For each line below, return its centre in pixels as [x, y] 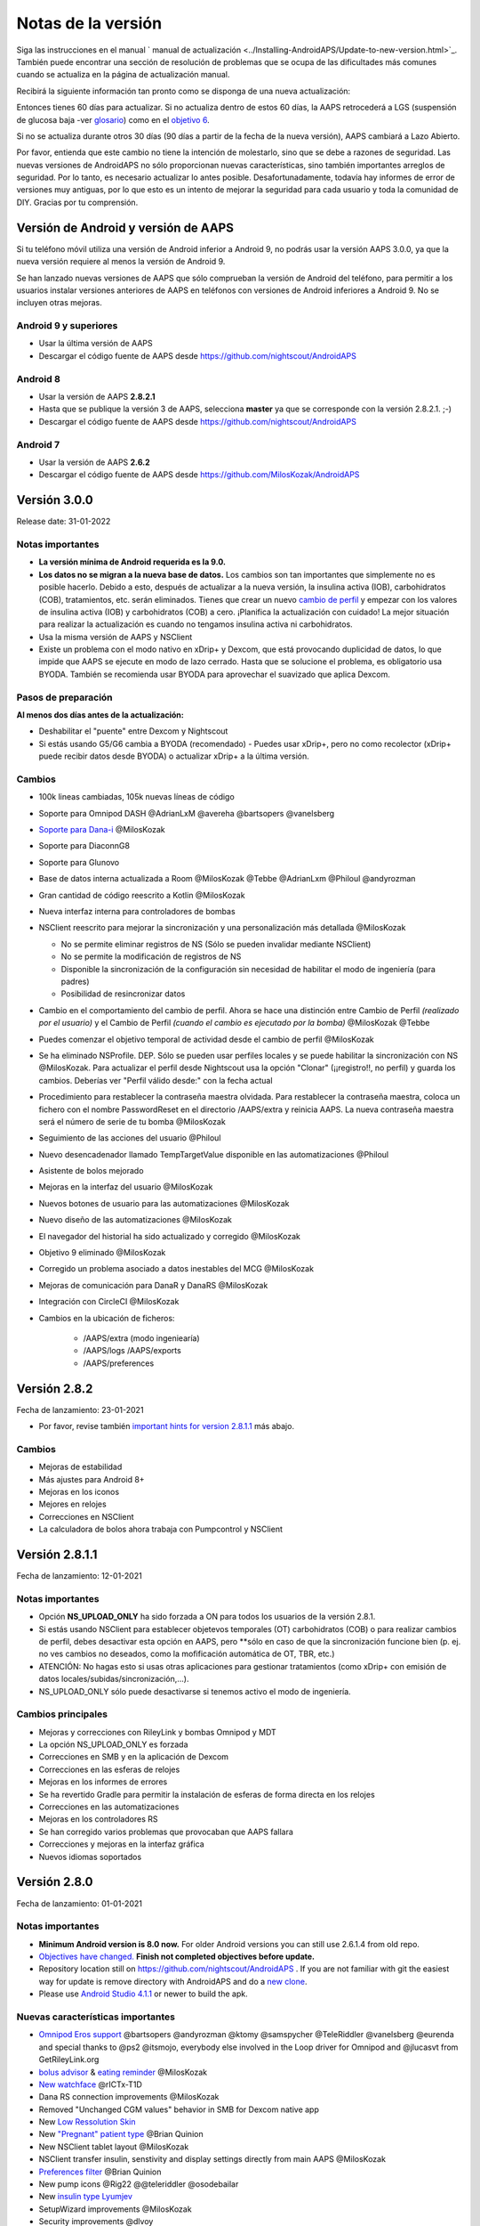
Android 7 [38, 444]
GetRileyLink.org [69, 2059]
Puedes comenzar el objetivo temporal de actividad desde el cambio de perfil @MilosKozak [206, 1039]
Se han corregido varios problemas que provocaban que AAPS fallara [166, 1832]
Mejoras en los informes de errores [103, 1782]
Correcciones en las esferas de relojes [109, 1769]
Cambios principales [62, 1714]
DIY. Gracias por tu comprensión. [77, 202]
